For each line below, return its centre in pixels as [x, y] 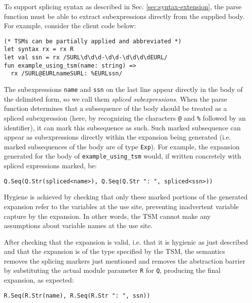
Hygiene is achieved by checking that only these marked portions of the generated [126, 197]
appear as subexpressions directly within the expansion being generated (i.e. [117, 137]
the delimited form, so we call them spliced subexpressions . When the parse [116, 98]
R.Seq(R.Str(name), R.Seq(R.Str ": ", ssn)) [77, 295]
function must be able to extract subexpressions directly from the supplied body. [124, 16]
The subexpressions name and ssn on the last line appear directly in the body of [123, 89]
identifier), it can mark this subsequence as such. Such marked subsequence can [122, 127]
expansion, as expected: [39, 280]
